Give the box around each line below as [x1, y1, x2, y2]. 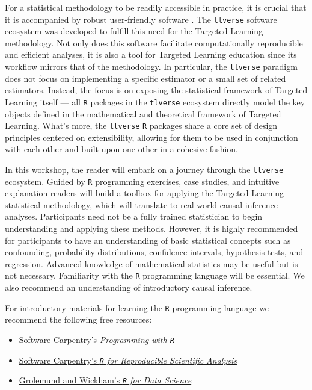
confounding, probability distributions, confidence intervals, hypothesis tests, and [5, 246, 304, 258]
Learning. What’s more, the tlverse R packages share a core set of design [5, 119, 278, 132]
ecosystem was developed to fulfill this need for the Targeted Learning [5, 25, 263, 37]
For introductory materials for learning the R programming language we [5, 301, 269, 314]
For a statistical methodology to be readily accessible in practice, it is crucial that [5, 1, 307, 13]
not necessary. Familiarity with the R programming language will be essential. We [5, 269, 305, 282]
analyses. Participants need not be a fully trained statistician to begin [5, 210, 263, 223]
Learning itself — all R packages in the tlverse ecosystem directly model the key [5, 95, 305, 108]
